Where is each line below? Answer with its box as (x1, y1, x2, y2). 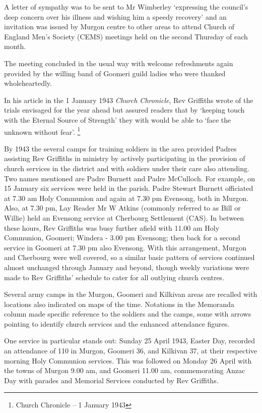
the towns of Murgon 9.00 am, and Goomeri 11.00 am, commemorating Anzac (4, 365, 245, 376)
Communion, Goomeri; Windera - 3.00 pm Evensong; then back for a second (4, 232, 240, 243)
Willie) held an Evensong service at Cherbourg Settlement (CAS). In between (4, 212, 244, 223)
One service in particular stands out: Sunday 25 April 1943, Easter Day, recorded (4, 335, 255, 346)
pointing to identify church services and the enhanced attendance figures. (4, 318, 230, 329)
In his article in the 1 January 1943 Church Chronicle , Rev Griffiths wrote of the (4, 94, 253, 105)
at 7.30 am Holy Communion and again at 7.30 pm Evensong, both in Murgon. (4, 192, 249, 203)
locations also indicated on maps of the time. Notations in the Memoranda (4, 298, 234, 309)
